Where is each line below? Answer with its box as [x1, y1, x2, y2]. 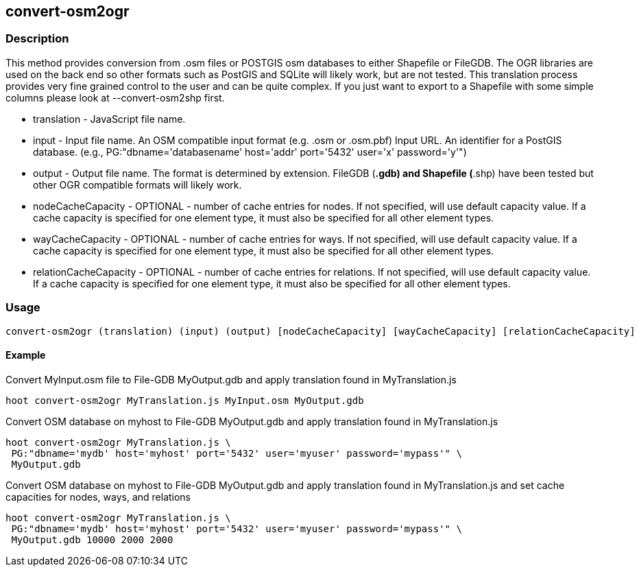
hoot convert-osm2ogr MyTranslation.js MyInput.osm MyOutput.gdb [5, 394, 364, 406]
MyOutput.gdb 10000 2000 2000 [11, 534, 173, 545]
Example [5, 349, 46, 361]
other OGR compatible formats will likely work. [33, 178, 242, 191]
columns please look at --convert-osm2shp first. [5, 91, 225, 104]
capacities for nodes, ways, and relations [5, 490, 191, 503]
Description [5, 32, 69, 46]
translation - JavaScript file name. [33, 112, 186, 125]
